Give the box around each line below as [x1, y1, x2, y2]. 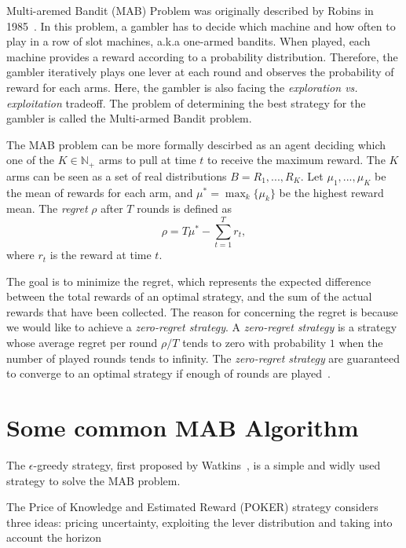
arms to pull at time [98, 152, 196, 168]
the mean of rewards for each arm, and [6, 184, 193, 200]
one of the [6, 152, 55, 168]
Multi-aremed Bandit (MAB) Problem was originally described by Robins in [6, 2, 374, 18]
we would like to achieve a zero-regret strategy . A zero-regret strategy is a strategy [6, 319, 397, 335]
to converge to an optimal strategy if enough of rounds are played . [6, 365, 331, 382]
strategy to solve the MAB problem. [6, 472, 181, 488]
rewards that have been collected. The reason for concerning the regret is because [6, 303, 398, 320]
